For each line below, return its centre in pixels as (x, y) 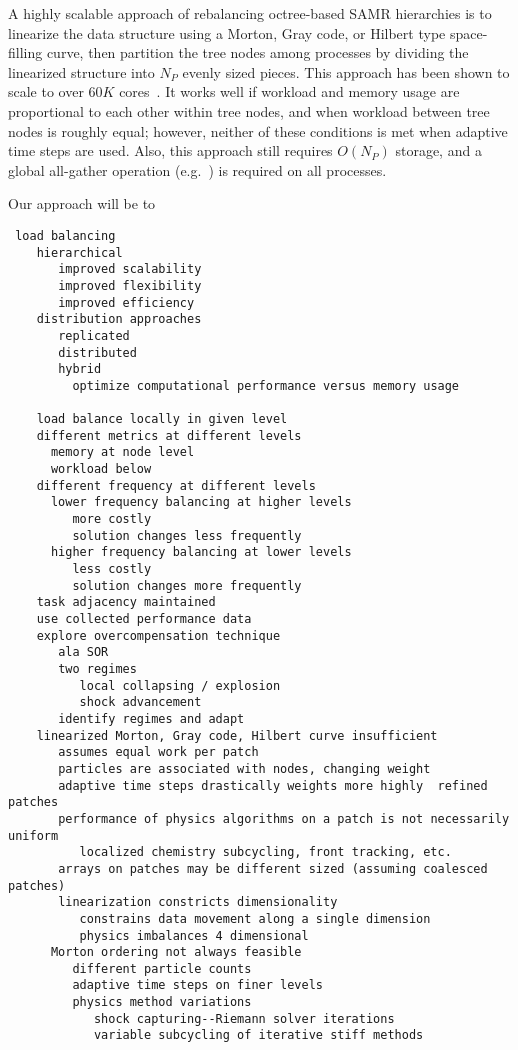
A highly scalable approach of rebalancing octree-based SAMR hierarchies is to (250, 13)
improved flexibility (130, 285)
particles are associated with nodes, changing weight (244, 768)
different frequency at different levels (176, 485)
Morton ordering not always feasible (176, 952)
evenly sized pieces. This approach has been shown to (346, 71)
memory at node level (122, 452)
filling (25, 52)
